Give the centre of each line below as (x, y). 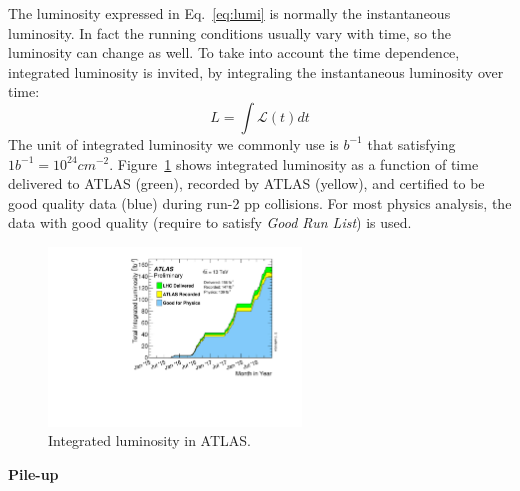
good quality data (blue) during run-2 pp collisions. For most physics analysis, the (260, 202)
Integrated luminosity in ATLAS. (149, 440)
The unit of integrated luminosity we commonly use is (173, 143)
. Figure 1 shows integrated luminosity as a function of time (294, 163)
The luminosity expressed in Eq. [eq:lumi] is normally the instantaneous (229, 13)
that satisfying (411, 143)
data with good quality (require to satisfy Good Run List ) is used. (210, 222)
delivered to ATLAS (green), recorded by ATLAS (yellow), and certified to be (246, 183)
